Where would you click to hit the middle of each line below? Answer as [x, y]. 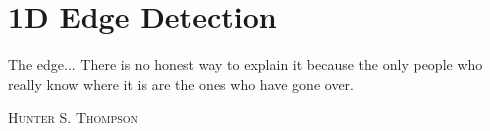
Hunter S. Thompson [73, 117]
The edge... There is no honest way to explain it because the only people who [245, 64]
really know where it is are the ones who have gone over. [181, 83]
